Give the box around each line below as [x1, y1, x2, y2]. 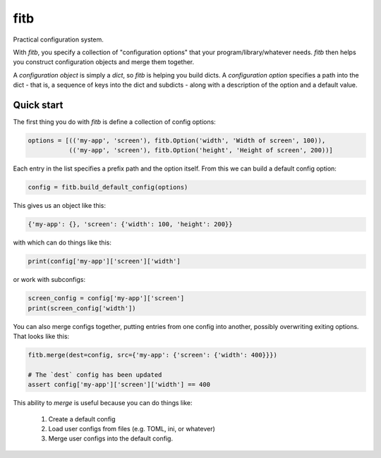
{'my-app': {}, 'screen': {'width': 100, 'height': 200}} [28, 221, 233, 228]
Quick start [13, 99, 64, 111]
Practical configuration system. [13, 35, 104, 44]
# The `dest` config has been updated [28, 371, 162, 378]
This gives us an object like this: [13, 202, 106, 210]
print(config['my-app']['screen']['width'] [28, 257, 181, 266]
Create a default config [48, 414, 116, 423]
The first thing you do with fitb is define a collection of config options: [13, 118, 217, 126]
